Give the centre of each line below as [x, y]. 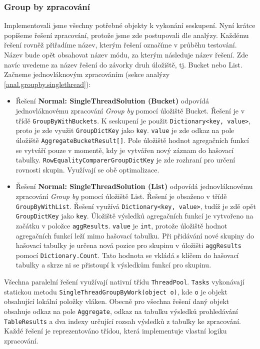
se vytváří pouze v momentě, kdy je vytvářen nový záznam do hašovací [125, 150]
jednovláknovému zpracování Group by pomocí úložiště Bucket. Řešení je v [130, 110]
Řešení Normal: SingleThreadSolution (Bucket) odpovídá [112, 101]
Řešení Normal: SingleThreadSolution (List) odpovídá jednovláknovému [134, 186]
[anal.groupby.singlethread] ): [47, 84]
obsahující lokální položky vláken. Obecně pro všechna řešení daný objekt [117, 301]
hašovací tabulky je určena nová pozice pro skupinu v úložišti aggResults [128, 245]
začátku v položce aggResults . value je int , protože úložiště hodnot [121, 225]
